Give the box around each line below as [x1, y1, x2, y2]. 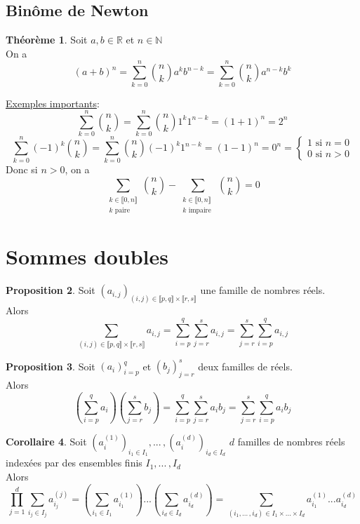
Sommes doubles [6, 242, 169, 271]
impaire [188, 206, 211, 214]
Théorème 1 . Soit [6, 32, 88, 47]
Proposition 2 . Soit [6, 283, 95, 297]
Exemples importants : [6, 95, 100, 110]
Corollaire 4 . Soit [6, 434, 87, 449]
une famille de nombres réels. [200, 283, 326, 297]
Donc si [6, 161, 38, 176]
